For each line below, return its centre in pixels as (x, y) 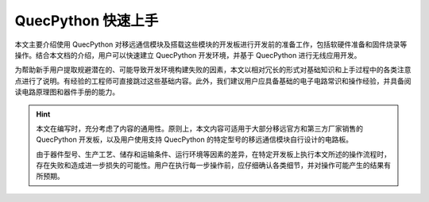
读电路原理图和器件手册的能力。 (67, 92)
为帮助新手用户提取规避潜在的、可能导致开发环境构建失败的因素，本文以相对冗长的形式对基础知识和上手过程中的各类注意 (213, 70)
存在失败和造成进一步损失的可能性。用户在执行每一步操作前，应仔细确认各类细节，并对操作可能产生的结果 (210, 166)
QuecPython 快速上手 (87, 21)
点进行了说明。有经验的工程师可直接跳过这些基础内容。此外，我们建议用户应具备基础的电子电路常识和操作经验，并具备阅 (213, 81)
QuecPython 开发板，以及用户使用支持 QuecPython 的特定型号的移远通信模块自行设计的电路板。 (195, 139)
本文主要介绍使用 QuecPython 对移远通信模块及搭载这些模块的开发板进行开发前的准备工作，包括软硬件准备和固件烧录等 (211, 44)
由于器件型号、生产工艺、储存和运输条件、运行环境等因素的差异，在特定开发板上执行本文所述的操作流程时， (213, 154)
